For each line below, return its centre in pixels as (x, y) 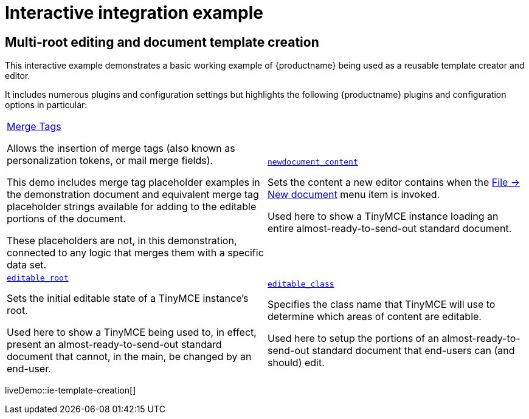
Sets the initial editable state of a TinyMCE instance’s (128, 298)
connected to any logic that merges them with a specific (135, 253)
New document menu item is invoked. (354, 194)
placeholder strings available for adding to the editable (132, 207)
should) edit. (296, 363)
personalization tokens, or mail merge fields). (110, 161)
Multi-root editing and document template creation (162, 42)
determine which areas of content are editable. (375, 317)
